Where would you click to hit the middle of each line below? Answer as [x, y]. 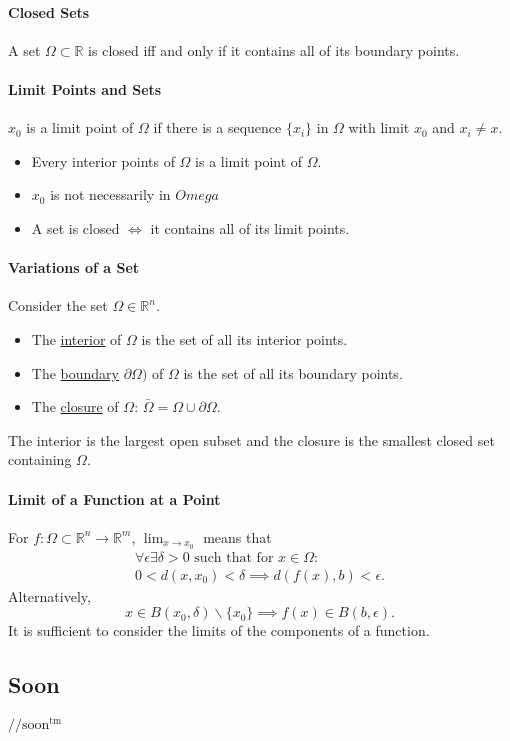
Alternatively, [49, 595]
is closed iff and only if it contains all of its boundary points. [274, 49]
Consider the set [58, 305]
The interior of [76, 338]
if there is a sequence [217, 127]
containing [40, 459]
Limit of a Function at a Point [114, 498]
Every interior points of [103, 160]
